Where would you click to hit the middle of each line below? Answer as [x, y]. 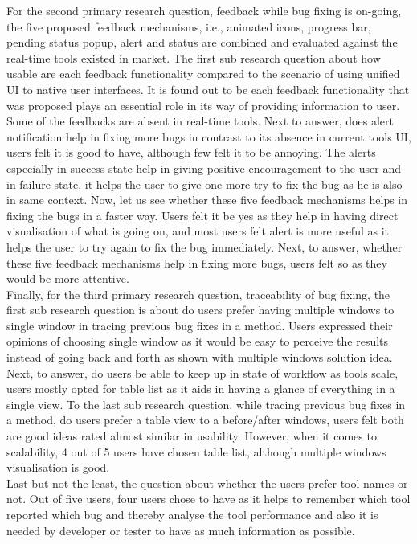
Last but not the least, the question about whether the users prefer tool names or [207, 483]
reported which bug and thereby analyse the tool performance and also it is [192, 514]
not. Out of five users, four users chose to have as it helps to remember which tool [208, 499]
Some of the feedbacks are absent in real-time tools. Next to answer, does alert [200, 121]
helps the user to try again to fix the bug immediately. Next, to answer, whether [204, 246]
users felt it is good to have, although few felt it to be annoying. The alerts [191, 152]
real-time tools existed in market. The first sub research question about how [194, 57]
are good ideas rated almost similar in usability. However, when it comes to [192, 436]
